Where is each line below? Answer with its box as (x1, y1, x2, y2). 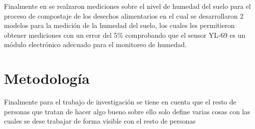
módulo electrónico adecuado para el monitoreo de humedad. (4, 39, 187, 50)
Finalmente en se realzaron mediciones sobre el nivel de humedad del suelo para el (4, 1, 251, 11)
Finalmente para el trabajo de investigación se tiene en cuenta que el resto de (4, 97, 236, 107)
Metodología (4, 68, 90, 88)
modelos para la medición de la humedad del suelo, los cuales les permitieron (4, 20, 235, 30)
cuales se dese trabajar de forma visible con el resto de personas (4, 116, 196, 126)
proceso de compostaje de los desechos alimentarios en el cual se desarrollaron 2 (4, 10, 244, 21)
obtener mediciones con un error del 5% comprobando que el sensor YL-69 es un (4, 29, 246, 40)
